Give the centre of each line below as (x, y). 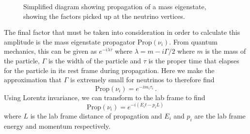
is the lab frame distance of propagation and (96, 115)
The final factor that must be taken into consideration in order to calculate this (122, 32)
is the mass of (226, 51)
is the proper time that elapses (194, 60)
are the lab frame (220, 115)
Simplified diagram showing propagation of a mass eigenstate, (115, 6)
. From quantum (193, 41)
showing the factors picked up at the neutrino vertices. (104, 16)
